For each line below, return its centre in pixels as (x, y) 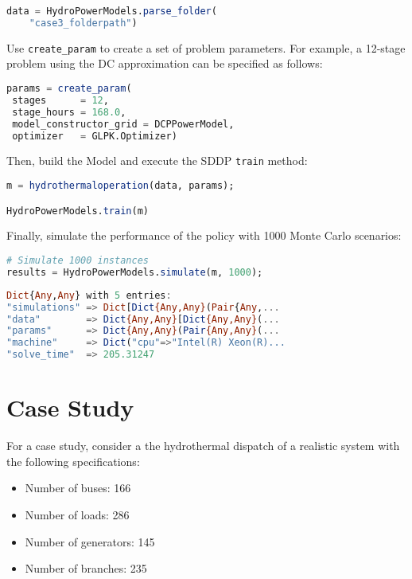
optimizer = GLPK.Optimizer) (95, 136)
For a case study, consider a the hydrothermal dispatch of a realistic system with (203, 446)
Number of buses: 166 (78, 488)
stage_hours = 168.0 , (69, 112)
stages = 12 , (60, 100)
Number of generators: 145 (90, 541)
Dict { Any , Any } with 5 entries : (89, 295)
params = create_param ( (69, 88)
